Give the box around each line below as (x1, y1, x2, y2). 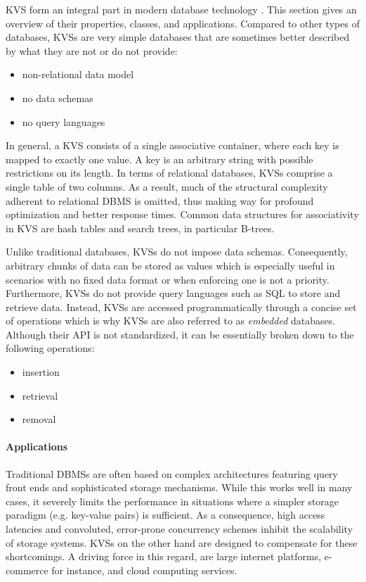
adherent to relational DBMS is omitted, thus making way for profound (6, 193, 314, 208)
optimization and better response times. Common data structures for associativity (6, 207, 359, 222)
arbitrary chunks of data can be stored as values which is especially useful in (6, 258, 335, 272)
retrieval (22, 388, 58, 403)
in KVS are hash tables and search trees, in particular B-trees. (6, 220, 275, 235)
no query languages (22, 114, 105, 129)
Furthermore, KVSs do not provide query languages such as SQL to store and (6, 286, 341, 301)
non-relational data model (22, 67, 134, 82)
